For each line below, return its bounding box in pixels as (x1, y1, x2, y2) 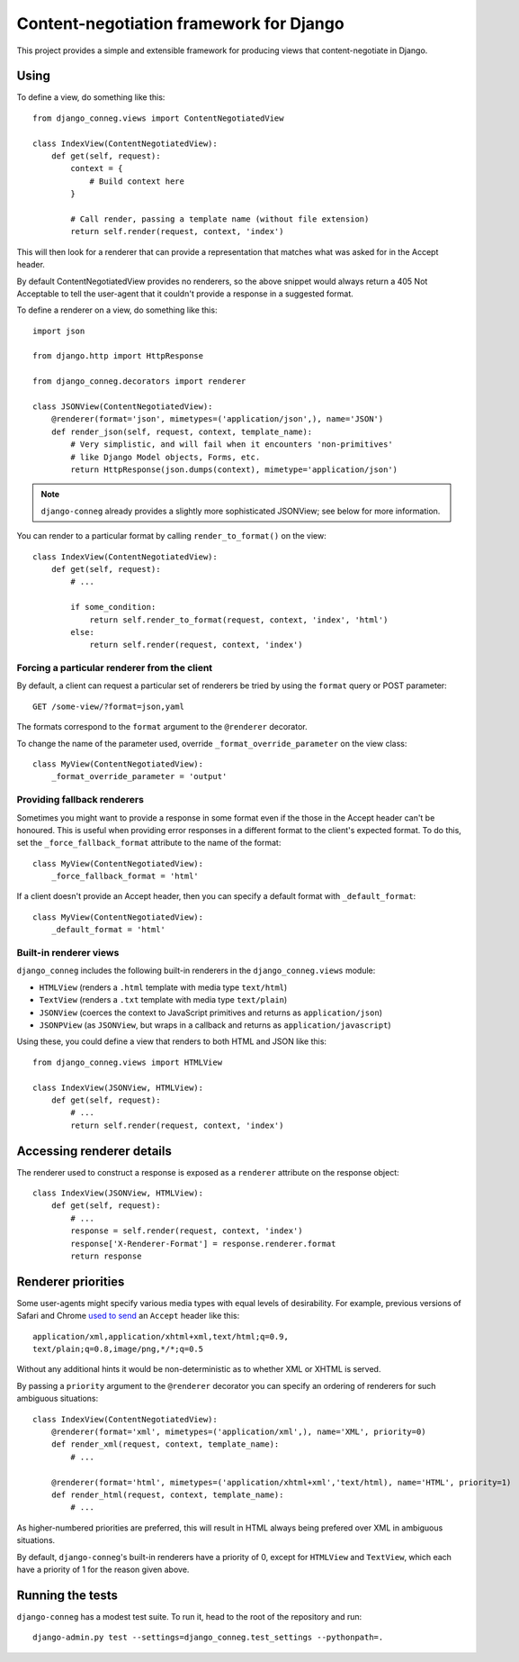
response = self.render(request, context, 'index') (70, 1226, 303, 1236)
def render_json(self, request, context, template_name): (50, 426, 313, 437)
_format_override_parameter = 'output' (50, 771, 228, 782)
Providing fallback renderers (16, 794, 144, 806)
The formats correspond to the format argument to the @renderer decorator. (16, 722, 308, 732)
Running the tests (16, 1587, 119, 1603)
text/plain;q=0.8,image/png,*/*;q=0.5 (32, 1344, 204, 1355)
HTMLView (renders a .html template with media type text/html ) (39, 982, 288, 993)
